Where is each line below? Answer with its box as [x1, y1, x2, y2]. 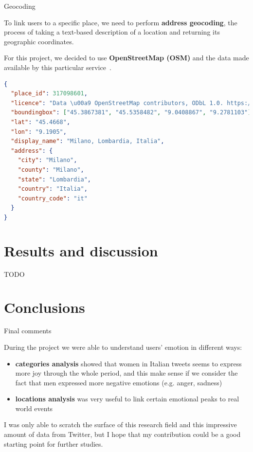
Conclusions [4, 297, 85, 317]
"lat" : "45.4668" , [11, 118, 71, 126]
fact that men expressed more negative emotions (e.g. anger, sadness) [15, 377, 222, 387]
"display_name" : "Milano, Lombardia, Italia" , [11, 138, 164, 145]
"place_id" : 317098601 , [11, 90, 88, 97]
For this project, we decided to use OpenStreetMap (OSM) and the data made [4, 53, 249, 63]
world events [15, 403, 53, 413]
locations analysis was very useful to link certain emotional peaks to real [15, 394, 239, 404]
